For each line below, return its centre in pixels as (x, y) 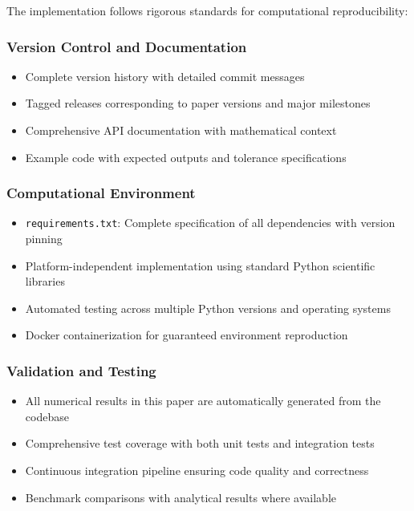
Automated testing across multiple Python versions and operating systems (208, 308)
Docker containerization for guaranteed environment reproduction (187, 335)
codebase (47, 416)
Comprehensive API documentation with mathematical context (181, 130)
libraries (45, 281)
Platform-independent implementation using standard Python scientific (200, 265)
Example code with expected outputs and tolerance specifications (186, 157)
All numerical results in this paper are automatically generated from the (203, 401)
